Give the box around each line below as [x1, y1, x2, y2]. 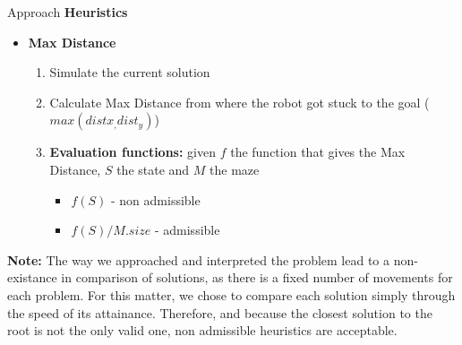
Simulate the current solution [49, 63, 210, 82]
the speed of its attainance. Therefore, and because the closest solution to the [7, 303, 432, 322]
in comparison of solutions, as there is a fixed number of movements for [61, 268, 453, 287]
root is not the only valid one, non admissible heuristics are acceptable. [7, 321, 398, 340]
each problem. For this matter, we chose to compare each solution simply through [7, 285, 456, 304]
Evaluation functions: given [49, 142, 216, 161]
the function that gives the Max [230, 142, 406, 161]
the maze [210, 160, 260, 178]
